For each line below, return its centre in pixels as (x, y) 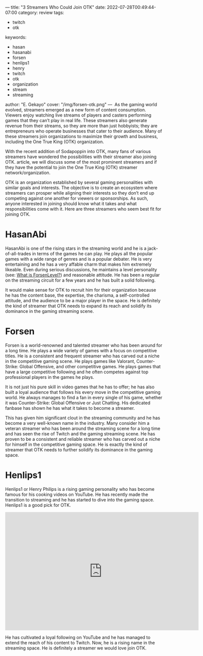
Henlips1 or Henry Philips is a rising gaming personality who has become (80, 489)
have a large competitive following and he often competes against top (77, 372)
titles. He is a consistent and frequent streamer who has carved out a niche (82, 356)
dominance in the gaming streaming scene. (50, 311)
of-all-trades (18, 253)
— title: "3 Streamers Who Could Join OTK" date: (56, 7)
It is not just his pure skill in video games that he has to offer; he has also (80, 387)
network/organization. (28, 173)
